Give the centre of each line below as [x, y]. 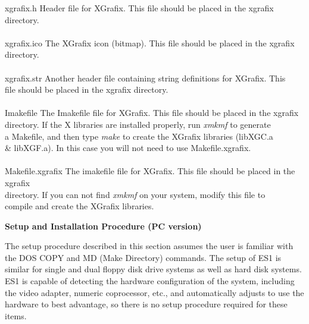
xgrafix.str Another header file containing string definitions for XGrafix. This [145, 78]
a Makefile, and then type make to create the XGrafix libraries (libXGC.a [139, 136]
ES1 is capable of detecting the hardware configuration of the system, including [150, 281]
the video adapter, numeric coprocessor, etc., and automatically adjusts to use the [154, 292]
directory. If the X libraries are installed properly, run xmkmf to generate [138, 124]
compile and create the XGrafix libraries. [79, 206]
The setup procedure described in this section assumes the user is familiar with [149, 246]
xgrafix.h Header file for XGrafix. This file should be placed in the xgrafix [139, 8]
